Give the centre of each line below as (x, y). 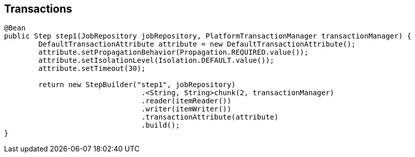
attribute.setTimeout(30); (92, 69)
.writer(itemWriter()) (186, 109)
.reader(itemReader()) (186, 101)
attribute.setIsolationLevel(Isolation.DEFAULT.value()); (156, 61)
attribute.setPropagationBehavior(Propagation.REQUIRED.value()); (173, 52)
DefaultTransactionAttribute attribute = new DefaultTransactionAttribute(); (197, 44)
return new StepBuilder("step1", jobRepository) (137, 85)
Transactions (38, 9)
